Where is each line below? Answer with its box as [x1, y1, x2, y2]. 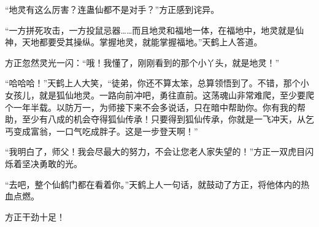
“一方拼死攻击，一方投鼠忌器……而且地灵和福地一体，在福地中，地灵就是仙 [5, 23, 304, 36]
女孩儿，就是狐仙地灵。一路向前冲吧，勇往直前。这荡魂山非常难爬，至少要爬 [5, 88, 314, 101]
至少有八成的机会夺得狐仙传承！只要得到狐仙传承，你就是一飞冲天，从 [21, 113, 306, 125]
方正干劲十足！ [5, 210, 65, 223]
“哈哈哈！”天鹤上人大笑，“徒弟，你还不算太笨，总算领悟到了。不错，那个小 [5, 76, 309, 89]
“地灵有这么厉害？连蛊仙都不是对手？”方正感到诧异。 [5, 3, 220, 15]
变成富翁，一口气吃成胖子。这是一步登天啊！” [13, 124, 198, 137]
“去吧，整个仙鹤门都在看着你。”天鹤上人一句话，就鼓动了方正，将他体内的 [5, 177, 301, 190]
